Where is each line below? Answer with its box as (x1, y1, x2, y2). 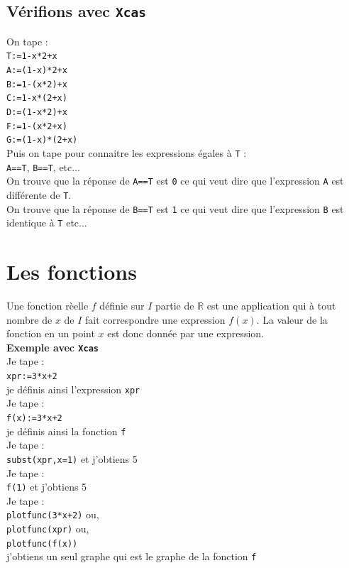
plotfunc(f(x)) (6, 538, 78, 549)
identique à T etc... (6, 215, 87, 230)
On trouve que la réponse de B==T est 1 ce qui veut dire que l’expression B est (6, 201, 344, 216)
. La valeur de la (256, 312, 328, 327)
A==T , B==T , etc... (6, 159, 80, 174)
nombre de (6, 312, 52, 327)
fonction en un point (6, 326, 95, 341)
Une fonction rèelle (6, 298, 89, 313)
